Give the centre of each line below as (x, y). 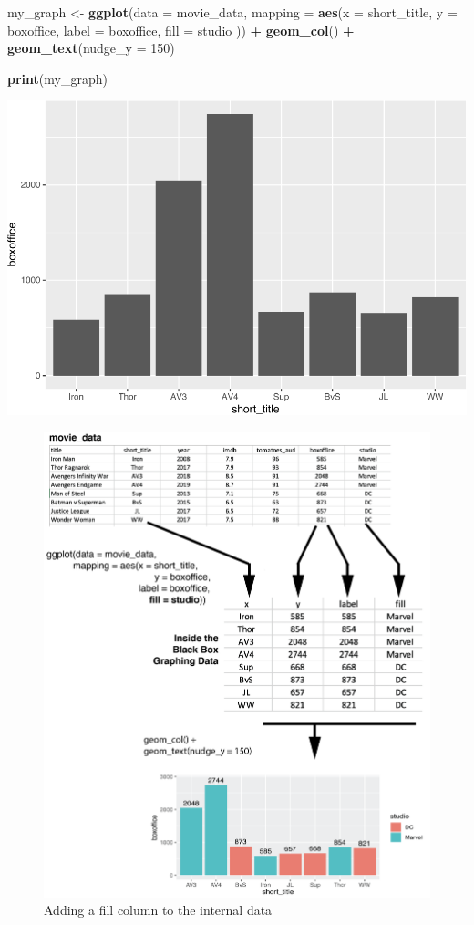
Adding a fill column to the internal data (158, 910)
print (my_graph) (57, 78)
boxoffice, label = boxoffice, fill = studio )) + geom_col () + (181, 30)
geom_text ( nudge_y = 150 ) (91, 48)
